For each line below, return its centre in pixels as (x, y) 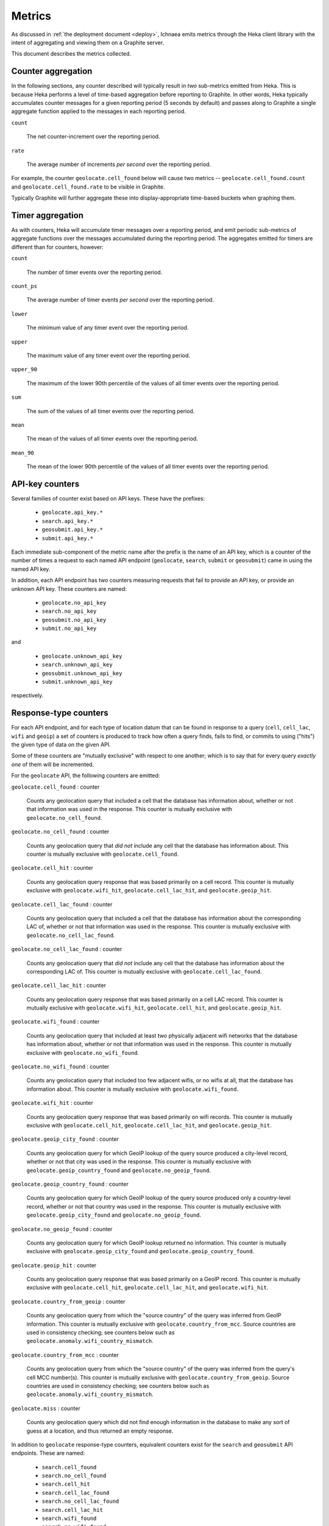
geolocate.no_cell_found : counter (60, 832)
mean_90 (23, 453)
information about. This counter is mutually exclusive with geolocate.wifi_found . (133, 1089)
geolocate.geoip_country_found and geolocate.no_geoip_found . (119, 1170)
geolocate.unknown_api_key (82, 656)
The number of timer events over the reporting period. (94, 272)
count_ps (24, 286)
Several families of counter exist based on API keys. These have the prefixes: (108, 498)
